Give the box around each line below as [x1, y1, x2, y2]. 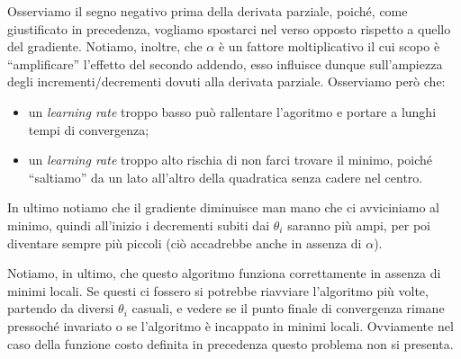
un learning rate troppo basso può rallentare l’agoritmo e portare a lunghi [28, 102, 437, 121]
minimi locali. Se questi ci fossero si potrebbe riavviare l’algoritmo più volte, [7, 281, 429, 300]
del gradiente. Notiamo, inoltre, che [7, 37, 203, 56]
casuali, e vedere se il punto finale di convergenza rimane [131, 299, 445, 318]
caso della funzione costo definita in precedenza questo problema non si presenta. [7, 334, 454, 353]
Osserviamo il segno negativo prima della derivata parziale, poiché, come [7, 2, 408, 20]
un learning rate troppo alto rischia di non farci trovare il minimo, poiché [28, 150, 433, 169]
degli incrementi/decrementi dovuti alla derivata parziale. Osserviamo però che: [7, 72, 446, 91]
